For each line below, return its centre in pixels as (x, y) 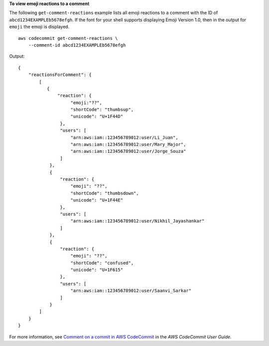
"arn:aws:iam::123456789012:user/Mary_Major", (128, 145)
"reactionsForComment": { (60, 75)
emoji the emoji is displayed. (39, 27)
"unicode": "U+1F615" (97, 270)
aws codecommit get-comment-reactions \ (68, 38)
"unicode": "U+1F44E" (97, 200)
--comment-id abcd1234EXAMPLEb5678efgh (77, 45)
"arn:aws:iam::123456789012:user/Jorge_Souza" (128, 151)
